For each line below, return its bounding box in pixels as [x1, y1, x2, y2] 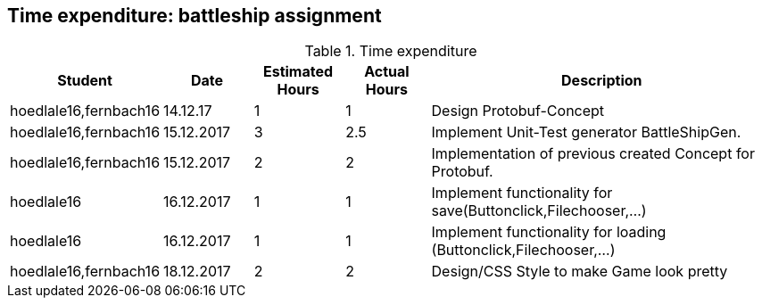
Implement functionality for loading [431, 223, 667, 242]
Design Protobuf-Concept [431, 102, 605, 120]
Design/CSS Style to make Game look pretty [431, 262, 728, 281]
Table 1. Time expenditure [304, 42, 477, 61]
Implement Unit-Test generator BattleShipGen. [431, 123, 741, 142]
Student [57, 71, 112, 90]
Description [561, 71, 642, 90]
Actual [364, 62, 410, 81]
